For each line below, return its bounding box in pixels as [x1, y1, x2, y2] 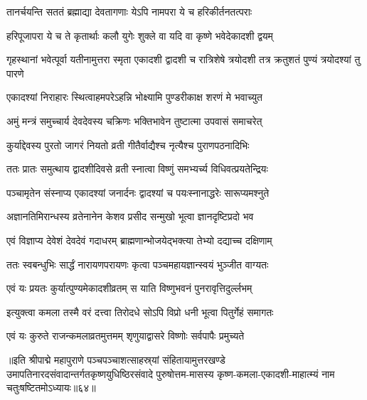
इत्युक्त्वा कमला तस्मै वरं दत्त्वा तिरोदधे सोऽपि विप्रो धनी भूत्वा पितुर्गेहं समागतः [6, 304, 274, 319]
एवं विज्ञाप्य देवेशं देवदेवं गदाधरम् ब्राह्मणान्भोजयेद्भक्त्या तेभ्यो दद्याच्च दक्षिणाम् [6, 232, 272, 247]
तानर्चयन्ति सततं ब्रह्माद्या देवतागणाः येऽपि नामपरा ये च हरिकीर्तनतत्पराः [6, 4, 252, 18]
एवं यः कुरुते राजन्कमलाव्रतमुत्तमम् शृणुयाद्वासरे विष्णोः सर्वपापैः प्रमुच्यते [6, 328, 245, 343]
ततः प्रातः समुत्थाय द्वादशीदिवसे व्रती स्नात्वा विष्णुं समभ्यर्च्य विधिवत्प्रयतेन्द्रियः [6, 161, 268, 176]
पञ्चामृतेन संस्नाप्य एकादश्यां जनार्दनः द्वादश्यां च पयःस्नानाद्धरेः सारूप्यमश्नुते [6, 185, 270, 200]
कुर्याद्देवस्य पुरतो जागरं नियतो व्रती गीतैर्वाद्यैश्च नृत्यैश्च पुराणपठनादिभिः [6, 137, 250, 152]
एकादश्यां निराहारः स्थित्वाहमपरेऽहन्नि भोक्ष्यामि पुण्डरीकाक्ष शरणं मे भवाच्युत [6, 90, 262, 104]
